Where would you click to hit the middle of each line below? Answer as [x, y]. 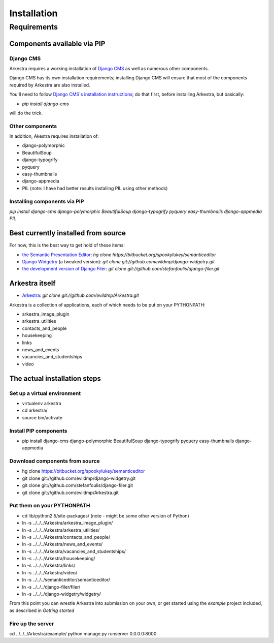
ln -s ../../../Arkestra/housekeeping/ [59, 559]
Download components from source [55, 461]
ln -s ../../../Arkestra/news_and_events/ [62, 544]
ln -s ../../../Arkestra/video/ [50, 572]
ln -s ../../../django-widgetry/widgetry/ [61, 594]
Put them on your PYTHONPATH [50, 506]
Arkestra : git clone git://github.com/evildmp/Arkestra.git [80, 295]
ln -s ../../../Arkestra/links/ [49, 565]
